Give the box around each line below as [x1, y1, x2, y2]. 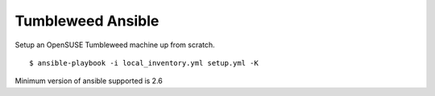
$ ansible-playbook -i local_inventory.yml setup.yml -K [29, 58, 259, 67]
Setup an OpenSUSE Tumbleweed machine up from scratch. [14, 40, 215, 50]
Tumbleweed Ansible [14, 12, 159, 30]
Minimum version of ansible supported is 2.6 [14, 76, 163, 86]
